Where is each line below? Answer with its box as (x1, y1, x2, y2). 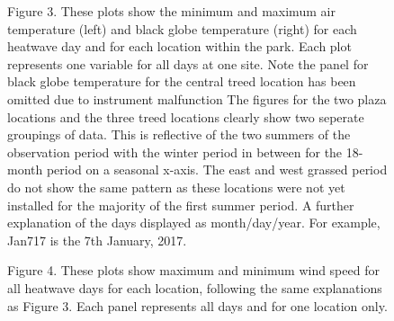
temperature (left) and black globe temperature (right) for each (7, 19, 357, 38)
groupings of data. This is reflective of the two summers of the (7, 125, 351, 144)
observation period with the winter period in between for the (7, 142, 343, 161)
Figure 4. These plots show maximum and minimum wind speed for (7, 261, 380, 280)
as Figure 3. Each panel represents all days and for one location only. (7, 296, 388, 315)
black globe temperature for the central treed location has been (7, 72, 356, 91)
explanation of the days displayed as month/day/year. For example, (7, 213, 381, 232)
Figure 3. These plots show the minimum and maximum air (7, 2, 336, 20)
